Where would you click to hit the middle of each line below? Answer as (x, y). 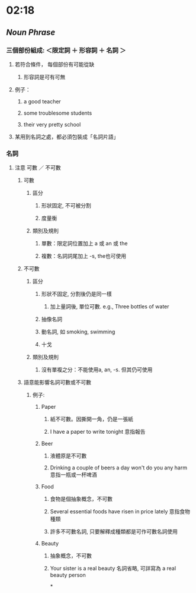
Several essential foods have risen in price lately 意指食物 (120, 512)
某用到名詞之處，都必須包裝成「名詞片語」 (67, 137)
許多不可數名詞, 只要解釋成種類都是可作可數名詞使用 (114, 532)
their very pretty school (52, 124)
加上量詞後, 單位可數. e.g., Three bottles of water (110, 307)
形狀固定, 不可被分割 (66, 206)
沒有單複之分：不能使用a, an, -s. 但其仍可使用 (97, 370)
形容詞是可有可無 (44, 77)
